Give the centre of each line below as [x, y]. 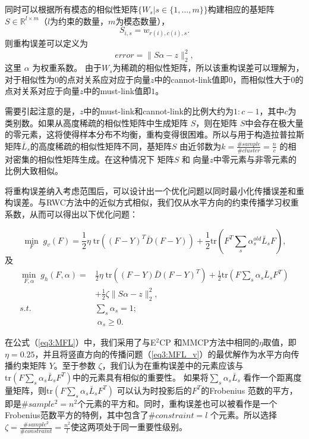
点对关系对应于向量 [42, 91]
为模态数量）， [143, 21]
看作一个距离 [268, 377]
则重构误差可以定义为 [46, 43]
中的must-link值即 [117, 91]
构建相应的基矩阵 [241, 9]
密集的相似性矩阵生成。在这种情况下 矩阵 [93, 159]
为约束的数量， [79, 21]
